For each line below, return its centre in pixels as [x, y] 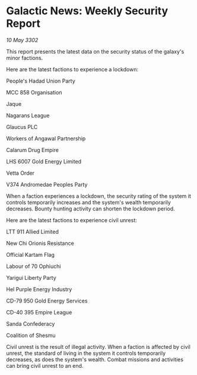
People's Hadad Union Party [41, 81]
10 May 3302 [22, 40]
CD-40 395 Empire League [39, 312]
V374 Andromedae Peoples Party [47, 184]
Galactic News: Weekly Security [87, 11]
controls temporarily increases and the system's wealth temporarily [88, 202]
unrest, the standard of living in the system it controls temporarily [86, 353]
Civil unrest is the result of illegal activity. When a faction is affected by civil [99, 346]
